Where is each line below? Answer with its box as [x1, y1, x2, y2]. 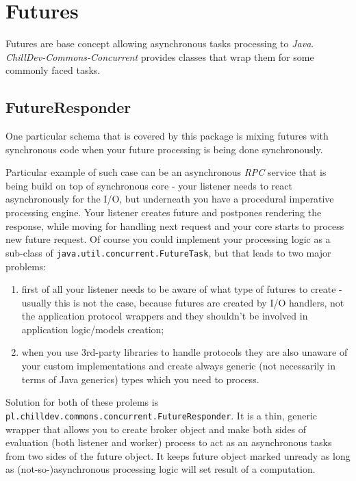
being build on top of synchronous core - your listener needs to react [5, 178, 292, 192]
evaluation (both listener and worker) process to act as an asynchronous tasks [5, 435, 332, 450]
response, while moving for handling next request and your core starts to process [5, 218, 344, 233]
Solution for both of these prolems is [5, 395, 159, 409]
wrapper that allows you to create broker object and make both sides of [5, 421, 307, 436]
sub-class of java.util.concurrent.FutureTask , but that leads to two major [5, 245, 331, 259]
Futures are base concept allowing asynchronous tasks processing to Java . [5, 36, 314, 51]
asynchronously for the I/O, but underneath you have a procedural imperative [5, 192, 334, 206]
